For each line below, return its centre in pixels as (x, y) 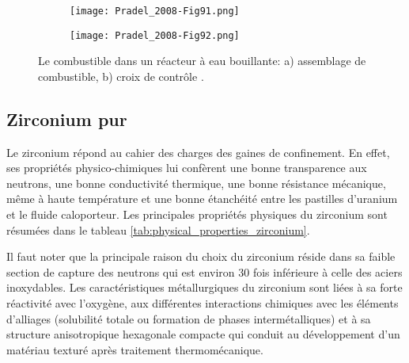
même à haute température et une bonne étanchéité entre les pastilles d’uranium (202, 199)
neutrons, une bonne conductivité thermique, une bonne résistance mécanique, (196, 183)
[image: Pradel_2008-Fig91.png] (155, 11)
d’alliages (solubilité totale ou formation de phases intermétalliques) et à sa (189, 318)
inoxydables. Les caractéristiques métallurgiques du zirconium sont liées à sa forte (204, 287)
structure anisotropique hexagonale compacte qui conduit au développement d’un (203, 334)
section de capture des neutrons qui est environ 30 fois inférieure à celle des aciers (204, 271)
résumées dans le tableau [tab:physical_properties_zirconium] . (158, 229)
